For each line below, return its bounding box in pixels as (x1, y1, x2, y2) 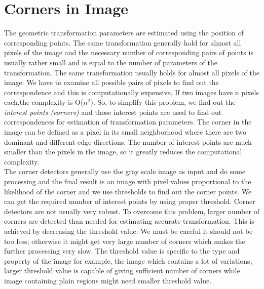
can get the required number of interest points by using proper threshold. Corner (4, 196, 255, 207)
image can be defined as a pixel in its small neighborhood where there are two (4, 127, 246, 137)
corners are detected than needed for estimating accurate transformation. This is (4, 216, 254, 226)
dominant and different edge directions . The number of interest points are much (4, 136, 252, 147)
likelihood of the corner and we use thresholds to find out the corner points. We (4, 186, 252, 196)
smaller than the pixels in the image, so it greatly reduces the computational (4, 146, 242, 157)
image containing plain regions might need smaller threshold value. (4, 275, 212, 285)
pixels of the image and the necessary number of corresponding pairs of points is (4, 47, 253, 58)
